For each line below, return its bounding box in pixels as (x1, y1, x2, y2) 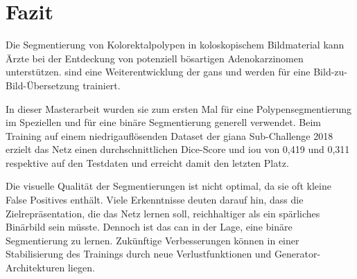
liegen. (67, 260, 95, 275)
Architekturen (6, 260, 65, 275)
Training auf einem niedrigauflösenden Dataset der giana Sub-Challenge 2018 (6, 128, 333, 143)
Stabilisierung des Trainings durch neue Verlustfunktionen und (6, 246, 272, 261)
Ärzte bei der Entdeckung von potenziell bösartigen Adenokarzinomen (6, 51, 304, 65)
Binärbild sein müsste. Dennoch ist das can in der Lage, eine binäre (6, 219, 293, 234)
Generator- (274, 246, 321, 261)
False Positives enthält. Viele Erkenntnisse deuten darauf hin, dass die (6, 192, 304, 207)
